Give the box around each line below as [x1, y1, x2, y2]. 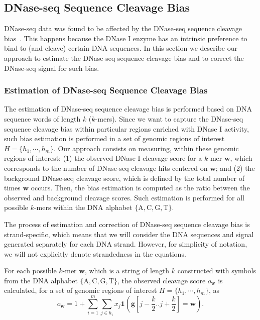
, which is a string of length [84, 265, 170, 276]
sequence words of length [4, 113, 81, 124]
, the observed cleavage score [117, 275, 206, 285]
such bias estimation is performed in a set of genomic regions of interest [4, 133, 225, 144]
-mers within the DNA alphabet [34, 202, 133, 212]
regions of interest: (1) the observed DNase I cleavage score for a [4, 153, 202, 163]
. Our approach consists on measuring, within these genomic [53, 143, 239, 153]
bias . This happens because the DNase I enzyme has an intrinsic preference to [4, 33, 247, 43]
